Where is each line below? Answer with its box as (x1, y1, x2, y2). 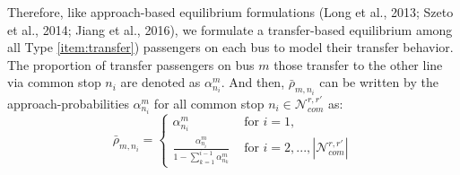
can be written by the (319, 73, 438, 92)
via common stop (7, 73, 101, 92)
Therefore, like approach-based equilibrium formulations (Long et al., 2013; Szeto (7, 3, 454, 21)
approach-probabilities (7, 93, 129, 112)
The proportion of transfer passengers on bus (7, 55, 255, 74)
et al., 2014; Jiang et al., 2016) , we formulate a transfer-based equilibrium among (7, 20, 453, 39)
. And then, (221, 73, 285, 92)
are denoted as (120, 73, 201, 92)
